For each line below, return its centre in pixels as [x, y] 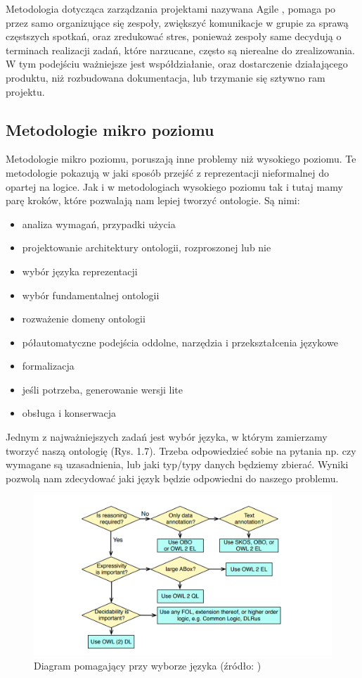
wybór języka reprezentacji [80, 271]
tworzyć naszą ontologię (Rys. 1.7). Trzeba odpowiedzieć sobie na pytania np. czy [181, 450]
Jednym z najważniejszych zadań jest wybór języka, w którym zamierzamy [167, 437]
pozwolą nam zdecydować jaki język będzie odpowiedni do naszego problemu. [172, 478]
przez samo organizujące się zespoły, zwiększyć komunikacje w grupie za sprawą [177, 22]
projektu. [25, 91]
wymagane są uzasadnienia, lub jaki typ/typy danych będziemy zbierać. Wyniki [177, 464]
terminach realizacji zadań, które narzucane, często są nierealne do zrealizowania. [180, 50]
